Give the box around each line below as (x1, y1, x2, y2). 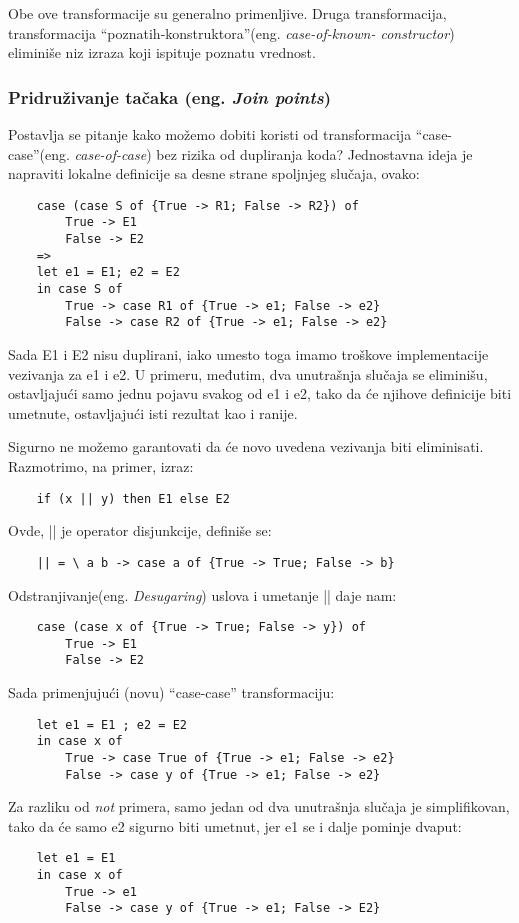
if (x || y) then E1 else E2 (36, 491, 230, 506)
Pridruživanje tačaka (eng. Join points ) (8, 84, 332, 109)
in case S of (36, 282, 123, 297)
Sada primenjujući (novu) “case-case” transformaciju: (8, 682, 335, 703)
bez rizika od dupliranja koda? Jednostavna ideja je (156, 143, 473, 164)
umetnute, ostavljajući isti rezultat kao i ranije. (8, 402, 298, 423)
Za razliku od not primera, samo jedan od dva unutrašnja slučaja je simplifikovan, (8, 796, 510, 817)
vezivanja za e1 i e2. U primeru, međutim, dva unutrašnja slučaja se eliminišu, (8, 363, 488, 384)
